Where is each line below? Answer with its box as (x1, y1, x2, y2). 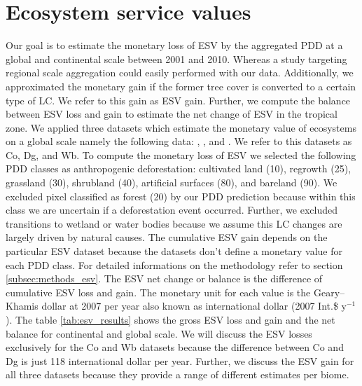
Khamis (6, 298, 39, 313)
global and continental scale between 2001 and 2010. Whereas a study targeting (6, 51, 347, 66)
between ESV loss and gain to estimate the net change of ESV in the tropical (6, 106, 337, 121)
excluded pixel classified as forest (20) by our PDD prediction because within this (6, 188, 356, 203)
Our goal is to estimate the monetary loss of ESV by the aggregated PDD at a (6, 38, 343, 53)
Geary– (313, 284, 345, 299)
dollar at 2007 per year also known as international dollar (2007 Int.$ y (41, 298, 347, 313)
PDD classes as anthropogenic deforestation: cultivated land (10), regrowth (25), (6, 161, 351, 176)
